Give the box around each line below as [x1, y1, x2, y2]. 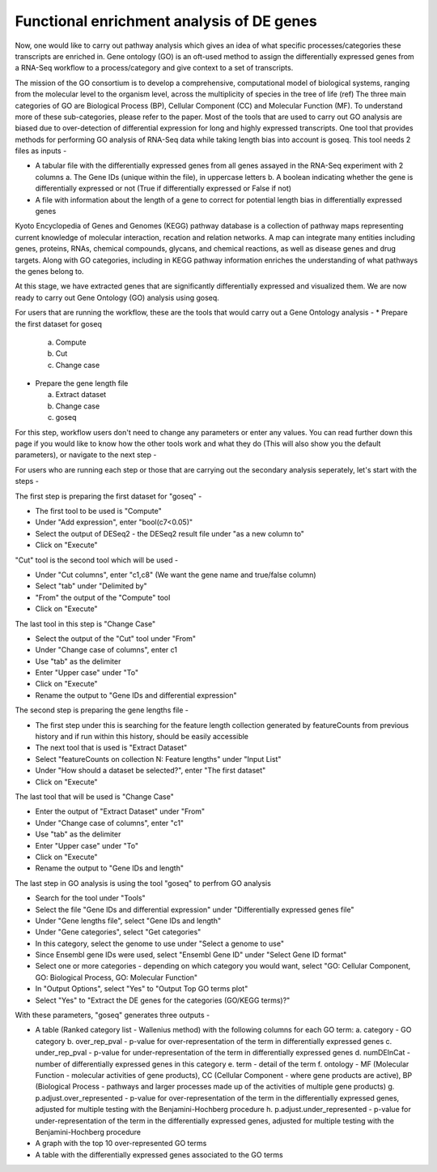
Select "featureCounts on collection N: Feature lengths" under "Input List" [35, 754, 282, 764]
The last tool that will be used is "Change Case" [15, 791, 174, 802]
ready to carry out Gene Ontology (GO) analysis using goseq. [15, 293, 220, 302]
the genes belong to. [15, 266, 84, 276]
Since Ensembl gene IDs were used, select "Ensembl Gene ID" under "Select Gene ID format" [35, 950, 347, 960]
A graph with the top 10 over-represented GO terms [35, 1139, 207, 1148]
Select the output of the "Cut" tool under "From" [35, 633, 196, 644]
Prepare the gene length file [35, 379, 129, 388]
